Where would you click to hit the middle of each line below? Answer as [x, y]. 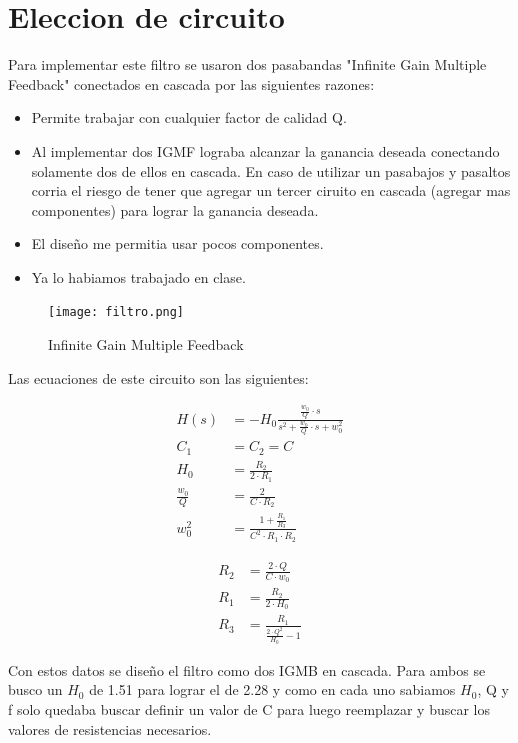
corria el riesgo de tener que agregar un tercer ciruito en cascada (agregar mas [271, 190]
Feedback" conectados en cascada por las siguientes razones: [191, 83]
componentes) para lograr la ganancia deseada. [175, 209]
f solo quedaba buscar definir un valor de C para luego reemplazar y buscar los [249, 709]
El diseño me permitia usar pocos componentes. [177, 243]
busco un [35, 689]
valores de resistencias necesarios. [110, 728]
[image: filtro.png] [116, 312]
